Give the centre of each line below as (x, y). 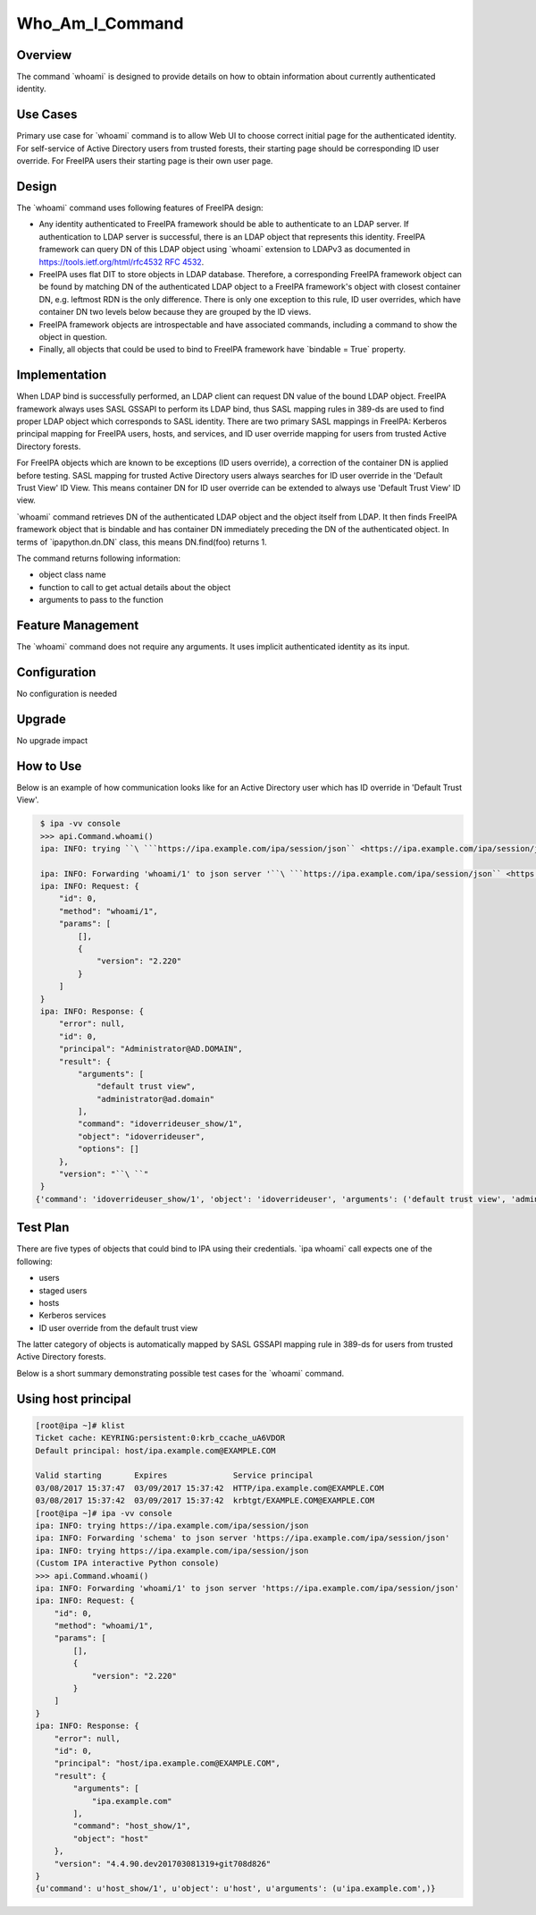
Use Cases (47, 115)
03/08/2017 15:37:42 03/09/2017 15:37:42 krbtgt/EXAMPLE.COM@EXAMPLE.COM (205, 1501)
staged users (63, 1290)
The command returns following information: (98, 558)
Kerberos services (72, 1316)
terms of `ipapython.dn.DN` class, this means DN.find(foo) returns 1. (142, 542)
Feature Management (78, 625)
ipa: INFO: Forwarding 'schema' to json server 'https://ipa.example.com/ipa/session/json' (243, 1538)
